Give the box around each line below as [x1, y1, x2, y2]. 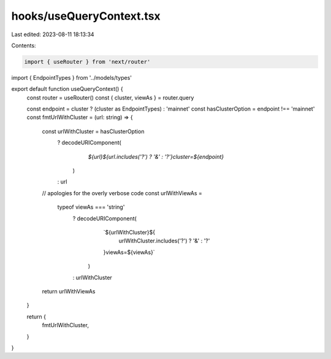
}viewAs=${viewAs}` [103, 249, 156, 256]
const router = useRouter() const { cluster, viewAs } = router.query [26, 94, 194, 101]
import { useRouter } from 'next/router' [24, 58, 151, 65]
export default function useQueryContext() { [11, 85, 123, 93]
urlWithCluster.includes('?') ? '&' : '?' [118, 237, 210, 245]
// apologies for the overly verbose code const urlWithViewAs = [42, 189, 202, 196]
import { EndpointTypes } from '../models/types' [11, 74, 132, 81]
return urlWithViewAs [42, 287, 96, 295]
